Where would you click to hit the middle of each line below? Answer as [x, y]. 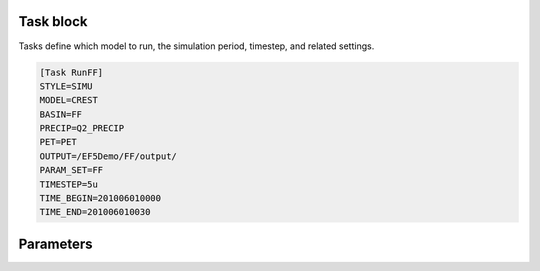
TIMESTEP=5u [69, 184]
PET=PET [58, 142]
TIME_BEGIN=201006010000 [100, 198]
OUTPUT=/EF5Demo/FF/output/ [108, 156]
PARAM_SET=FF [71, 170]
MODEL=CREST [69, 100]
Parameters [55, 243]
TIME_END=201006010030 [95, 212]
